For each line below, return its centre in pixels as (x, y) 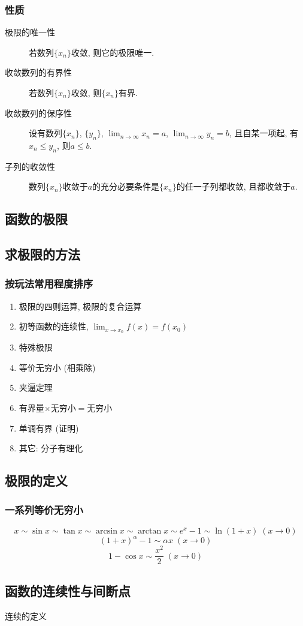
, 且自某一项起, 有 (263, 133)
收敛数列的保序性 (38, 113)
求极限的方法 (43, 254)
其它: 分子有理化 (51, 448)
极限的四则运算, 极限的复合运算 (80, 306)
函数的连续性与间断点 (68, 590)
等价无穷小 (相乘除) (57, 367)
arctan (150, 531)
